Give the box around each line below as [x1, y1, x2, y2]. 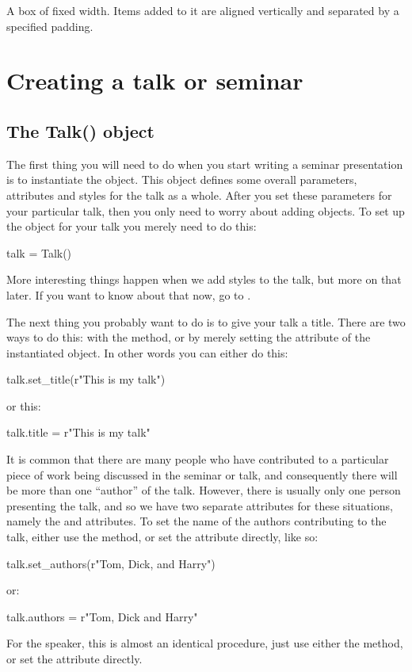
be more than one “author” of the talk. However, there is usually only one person [6, 482, 401, 498]
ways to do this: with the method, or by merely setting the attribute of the [6, 329, 371, 346]
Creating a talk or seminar [6, 64, 303, 97]
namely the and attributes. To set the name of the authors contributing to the [6, 513, 387, 529]
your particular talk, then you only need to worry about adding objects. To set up [6, 202, 405, 219]
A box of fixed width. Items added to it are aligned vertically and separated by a [6, 2, 399, 18]
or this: [6, 397, 41, 414]
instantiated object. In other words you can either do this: [6, 344, 288, 361]
